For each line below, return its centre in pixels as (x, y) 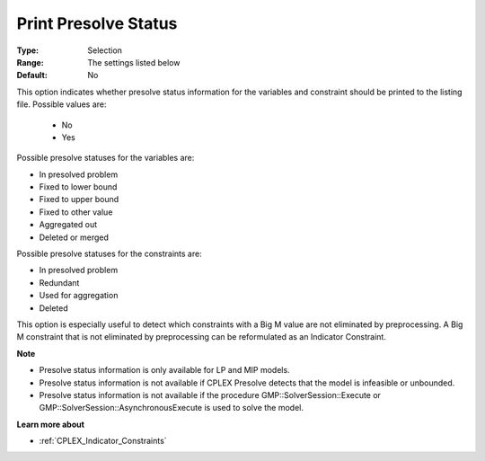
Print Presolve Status (97, 23)
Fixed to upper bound (79, 199)
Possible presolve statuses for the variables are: (106, 158)
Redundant (59, 282)
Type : (28, 50)
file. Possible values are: (62, 104)
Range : (30, 62)
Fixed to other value (76, 212)
